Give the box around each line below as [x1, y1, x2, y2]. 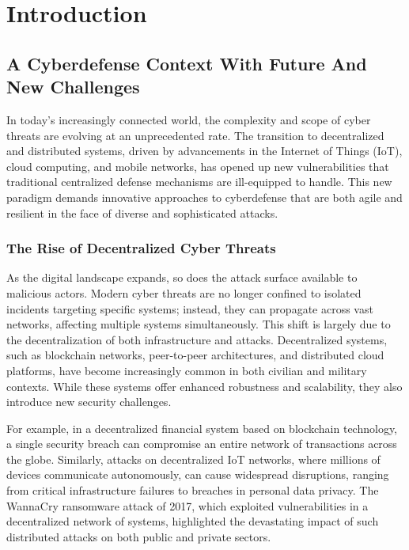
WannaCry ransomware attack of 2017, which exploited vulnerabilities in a [6, 497, 369, 514]
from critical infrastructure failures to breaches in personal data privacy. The [6, 482, 379, 499]
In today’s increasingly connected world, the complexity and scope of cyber [6, 111, 371, 127]
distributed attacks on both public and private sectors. [6, 528, 271, 544]
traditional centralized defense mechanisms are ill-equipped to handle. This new [6, 173, 392, 190]
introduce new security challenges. [6, 393, 172, 410]
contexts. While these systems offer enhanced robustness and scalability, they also [6, 377, 403, 394]
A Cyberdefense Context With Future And [6, 51, 367, 75]
